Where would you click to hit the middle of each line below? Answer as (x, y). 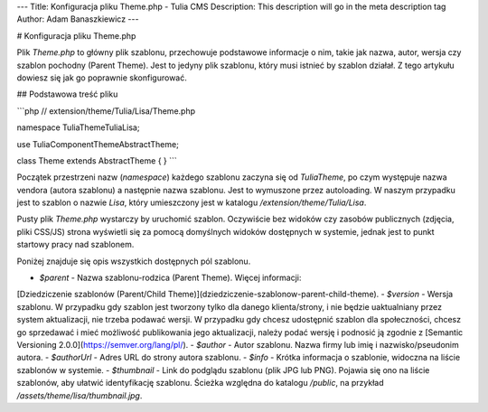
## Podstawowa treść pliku (67, 94)
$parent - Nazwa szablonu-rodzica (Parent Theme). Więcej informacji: (170, 278)
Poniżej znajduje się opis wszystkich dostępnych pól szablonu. (134, 261)
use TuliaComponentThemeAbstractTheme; (98, 144)
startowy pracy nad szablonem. (75, 245)
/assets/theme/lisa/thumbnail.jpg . (80, 395)
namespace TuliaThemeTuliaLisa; (78, 127)
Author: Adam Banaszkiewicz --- (78, 19)
